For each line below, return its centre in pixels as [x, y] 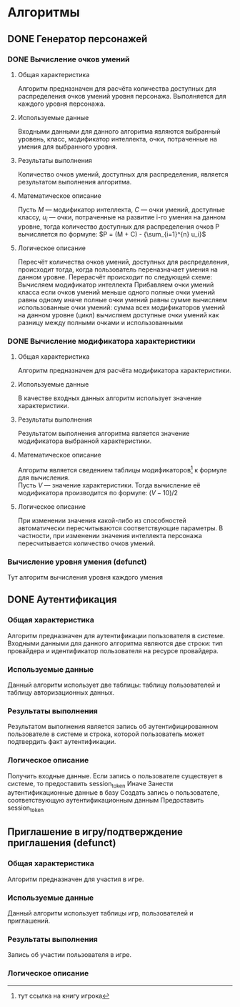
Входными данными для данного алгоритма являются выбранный [119, 131]
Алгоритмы [44, 13]
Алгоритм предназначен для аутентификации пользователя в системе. [116, 635]
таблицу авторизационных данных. [61, 692]
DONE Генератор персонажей [77, 39]
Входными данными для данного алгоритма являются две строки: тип [115, 643]
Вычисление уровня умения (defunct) [77, 562]
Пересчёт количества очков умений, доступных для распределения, [124, 262]
